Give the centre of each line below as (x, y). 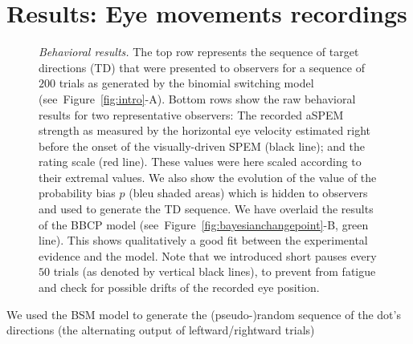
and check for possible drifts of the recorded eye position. (179, 287)
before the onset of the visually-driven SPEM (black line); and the (202, 146)
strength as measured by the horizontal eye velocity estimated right (205, 130)
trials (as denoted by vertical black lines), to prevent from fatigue (215, 271)
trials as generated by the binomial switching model (186, 83)
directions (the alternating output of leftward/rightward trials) (161, 330)
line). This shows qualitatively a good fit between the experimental (203, 240)
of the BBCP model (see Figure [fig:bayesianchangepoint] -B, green (204, 224)
